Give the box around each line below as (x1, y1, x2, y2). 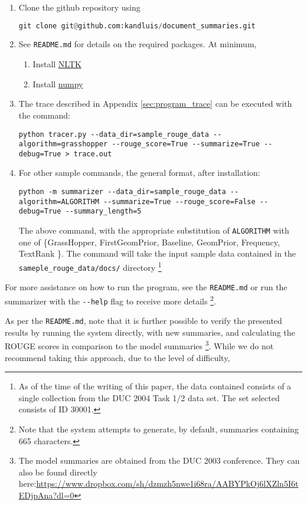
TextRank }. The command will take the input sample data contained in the (18, 247, 296, 260)
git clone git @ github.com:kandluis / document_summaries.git (18, 21, 256, 30)
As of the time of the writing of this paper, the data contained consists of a (18, 380, 292, 392)
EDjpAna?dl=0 (18, 489, 74, 501)
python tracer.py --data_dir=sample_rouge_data (18, 130, 209, 139)
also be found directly (18, 465, 97, 478)
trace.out (73, 149, 112, 158)
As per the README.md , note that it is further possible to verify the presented (5, 314, 282, 327)
